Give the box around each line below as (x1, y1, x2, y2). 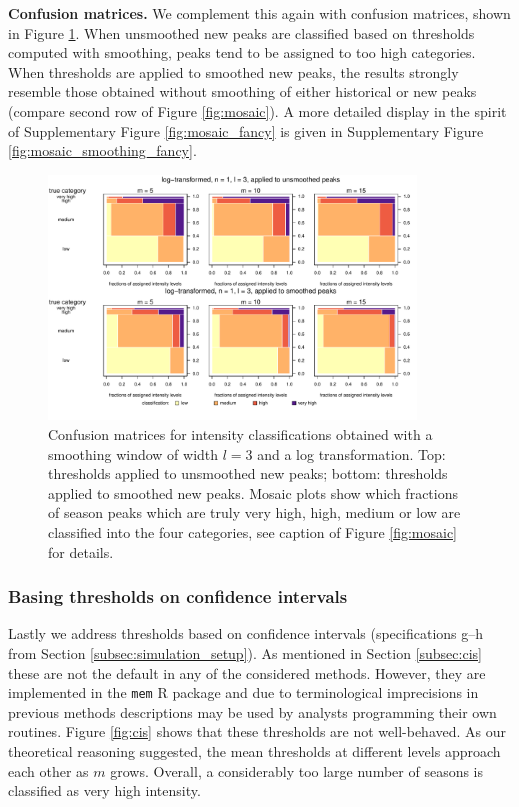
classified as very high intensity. (8, 780, 201, 801)
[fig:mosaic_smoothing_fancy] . (8, 140, 197, 161)
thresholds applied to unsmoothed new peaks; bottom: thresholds (48, 463, 448, 484)
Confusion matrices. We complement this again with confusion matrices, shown (8, 3, 511, 23)
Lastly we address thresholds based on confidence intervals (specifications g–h (8, 623, 484, 644)
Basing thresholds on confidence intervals (8, 584, 348, 609)
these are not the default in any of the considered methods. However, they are (8, 662, 486, 683)
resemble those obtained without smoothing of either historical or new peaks (8, 81, 477, 102)
